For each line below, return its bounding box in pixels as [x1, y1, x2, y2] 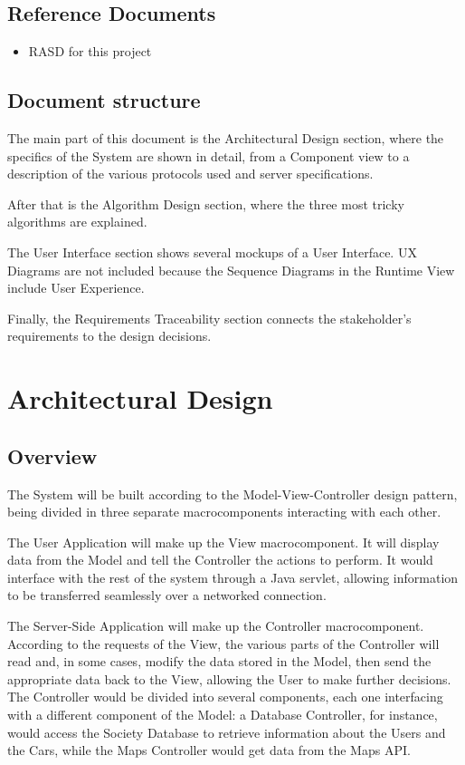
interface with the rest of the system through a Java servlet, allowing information [7, 567, 459, 586]
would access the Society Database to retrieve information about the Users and [7, 722, 446, 741]
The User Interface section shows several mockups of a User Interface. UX [7, 242, 417, 261]
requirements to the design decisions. [7, 326, 212, 345]
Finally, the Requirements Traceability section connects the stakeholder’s [7, 308, 412, 327]
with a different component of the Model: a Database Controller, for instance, [7, 705, 438, 724]
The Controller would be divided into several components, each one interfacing [7, 687, 443, 706]
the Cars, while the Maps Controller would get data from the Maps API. [7, 741, 411, 760]
